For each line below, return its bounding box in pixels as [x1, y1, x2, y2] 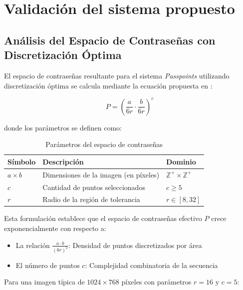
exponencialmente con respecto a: [4, 223, 106, 233]
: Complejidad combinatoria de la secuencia [85, 259, 218, 270]
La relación [15, 239, 50, 250]
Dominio [166, 156, 196, 166]
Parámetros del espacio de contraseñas [45, 139, 163, 149]
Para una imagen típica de [4, 276, 85, 287]
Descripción [42, 156, 84, 166]
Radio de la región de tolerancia [42, 194, 140, 204]
